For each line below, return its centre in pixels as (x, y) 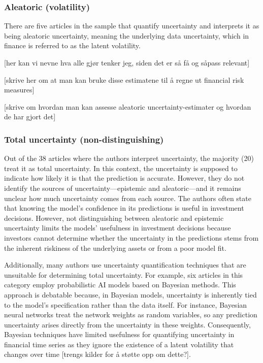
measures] (19, 90)
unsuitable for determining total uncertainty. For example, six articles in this (124, 274)
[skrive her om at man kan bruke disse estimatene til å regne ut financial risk (124, 79)
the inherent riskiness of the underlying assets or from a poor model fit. (115, 247)
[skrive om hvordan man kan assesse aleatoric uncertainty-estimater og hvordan (128, 106)
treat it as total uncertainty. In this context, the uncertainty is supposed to (121, 168)
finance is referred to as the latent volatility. (72, 45)
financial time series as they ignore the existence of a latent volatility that (119, 344)
